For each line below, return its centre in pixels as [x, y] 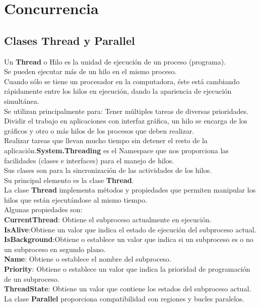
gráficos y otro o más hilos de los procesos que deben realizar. [99, 130]
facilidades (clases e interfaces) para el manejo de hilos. [89, 160]
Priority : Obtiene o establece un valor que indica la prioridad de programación [127, 269]
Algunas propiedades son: [43, 209]
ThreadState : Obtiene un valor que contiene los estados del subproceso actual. [128, 289]
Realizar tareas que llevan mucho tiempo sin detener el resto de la [106, 140]
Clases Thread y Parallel [70, 40]
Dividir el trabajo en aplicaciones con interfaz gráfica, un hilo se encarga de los [126, 121]
